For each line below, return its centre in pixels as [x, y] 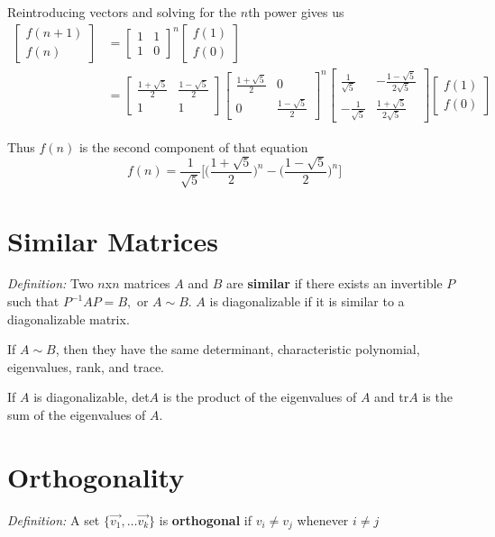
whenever [323, 519]
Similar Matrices [113, 240]
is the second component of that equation [193, 146]
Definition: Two [50, 283]
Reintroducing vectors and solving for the [122, 12]
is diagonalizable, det [92, 397]
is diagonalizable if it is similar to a [307, 301]
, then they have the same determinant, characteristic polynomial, [238, 349]
